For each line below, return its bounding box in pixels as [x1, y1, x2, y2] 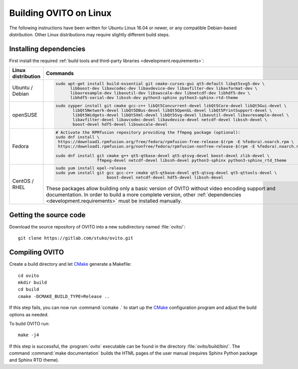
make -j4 [18, 332, 39, 338]
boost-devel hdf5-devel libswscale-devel [73, 122, 168, 127]
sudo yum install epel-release [55, 165, 127, 171]
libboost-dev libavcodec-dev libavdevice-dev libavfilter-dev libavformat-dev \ [70, 86, 258, 91]
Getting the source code [9, 211, 86, 219]
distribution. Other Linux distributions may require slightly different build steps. [9, 31, 170, 37]
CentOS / [12, 178, 34, 185]
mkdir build [18, 280, 47, 285]
